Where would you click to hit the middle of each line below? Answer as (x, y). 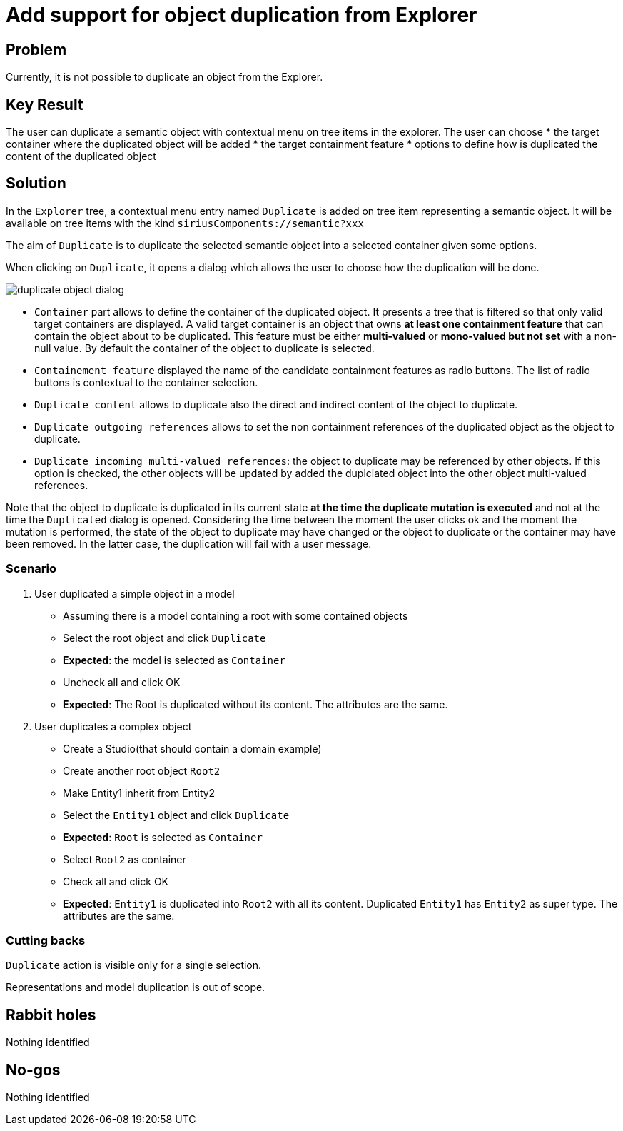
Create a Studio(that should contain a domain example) (192, 748)
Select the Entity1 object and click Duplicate (176, 815)
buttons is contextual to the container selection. (146, 382)
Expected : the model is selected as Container (174, 660)
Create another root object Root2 (142, 770)
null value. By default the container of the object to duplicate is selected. (204, 348)
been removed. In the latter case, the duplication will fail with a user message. (189, 543)
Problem (36, 49)
